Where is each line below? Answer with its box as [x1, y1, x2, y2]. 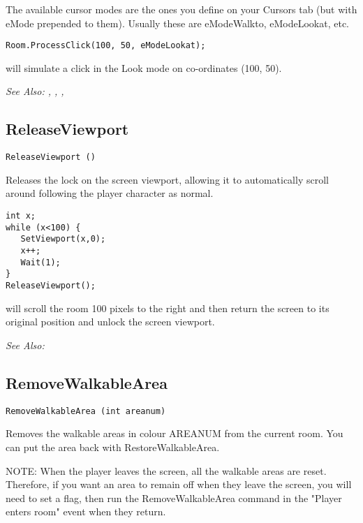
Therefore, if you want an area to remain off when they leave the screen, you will [6, 477, 352, 492]
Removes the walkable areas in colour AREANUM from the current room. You [6, 426, 343, 441]
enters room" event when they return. [6, 504, 166, 519]
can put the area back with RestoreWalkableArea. [6, 439, 220, 454]
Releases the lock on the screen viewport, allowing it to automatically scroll [6, 172, 329, 186]
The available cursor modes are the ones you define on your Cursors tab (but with [6, 2, 357, 16]
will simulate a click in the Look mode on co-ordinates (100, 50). [6, 60, 282, 75]
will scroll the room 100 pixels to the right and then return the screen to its [6, 300, 329, 315]
